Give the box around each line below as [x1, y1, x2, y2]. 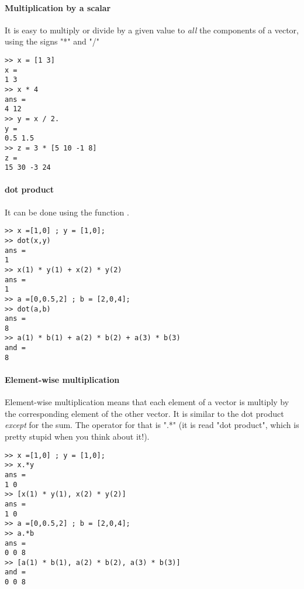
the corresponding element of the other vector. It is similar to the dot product [5, 407, 284, 419]
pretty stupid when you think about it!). [5, 430, 150, 443]
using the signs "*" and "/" [5, 35, 99, 47]
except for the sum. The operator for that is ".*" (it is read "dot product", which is [5, 419, 299, 431]
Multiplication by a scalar [5, 1, 111, 13]
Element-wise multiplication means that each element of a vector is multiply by [5, 396, 289, 408]
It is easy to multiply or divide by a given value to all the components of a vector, [5, 23, 299, 36]
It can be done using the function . [5, 206, 129, 218]
